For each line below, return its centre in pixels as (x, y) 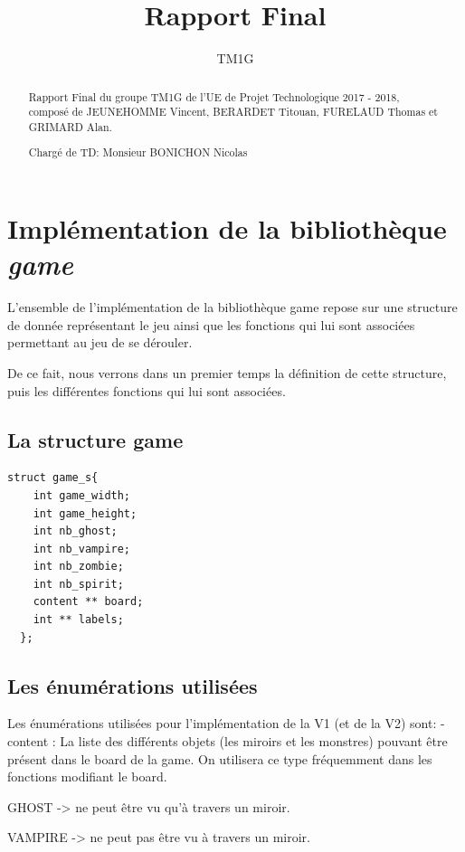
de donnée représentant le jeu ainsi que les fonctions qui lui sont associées (211, 324)
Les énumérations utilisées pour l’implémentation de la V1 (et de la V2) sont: (222, 723)
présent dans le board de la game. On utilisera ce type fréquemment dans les (220, 758)
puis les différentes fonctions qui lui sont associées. (147, 390)
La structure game (95, 439)
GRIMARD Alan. (70, 126)
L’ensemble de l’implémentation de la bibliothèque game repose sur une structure (232, 307)
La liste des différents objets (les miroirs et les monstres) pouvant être (254, 741)
